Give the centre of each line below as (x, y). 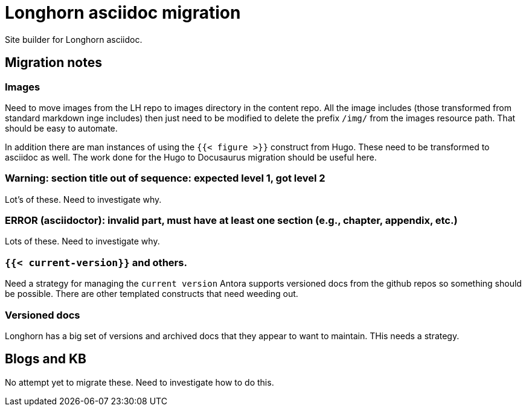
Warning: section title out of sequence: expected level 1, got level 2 (165, 178)
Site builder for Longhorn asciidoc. (74, 39)
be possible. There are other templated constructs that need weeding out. (152, 294)
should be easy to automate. (61, 128)
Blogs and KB (46, 359)
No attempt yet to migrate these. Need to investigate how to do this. (140, 382)
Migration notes (53, 63)
